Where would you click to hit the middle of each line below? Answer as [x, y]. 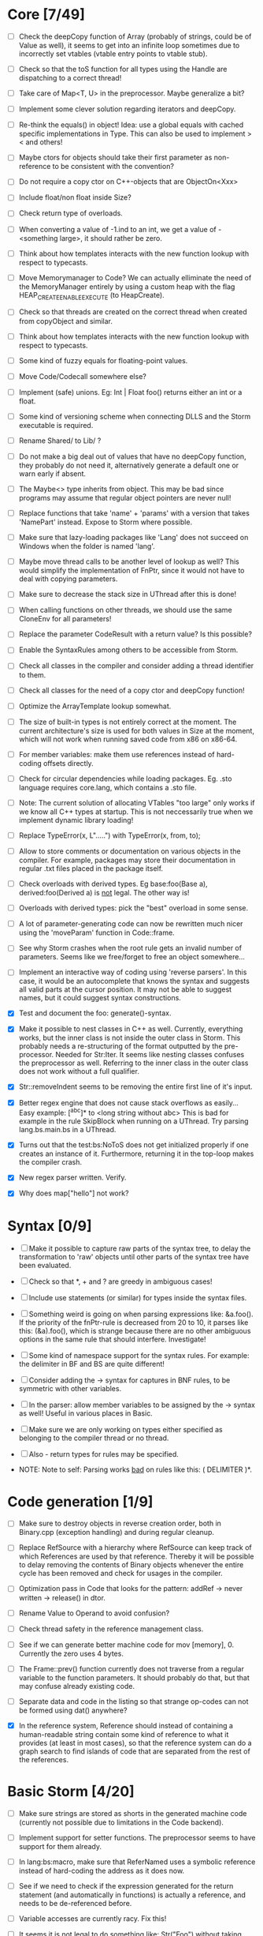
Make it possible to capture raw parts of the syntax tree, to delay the [140, 1248]
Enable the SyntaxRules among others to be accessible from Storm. [128, 650]
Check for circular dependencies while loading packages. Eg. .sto [125, 779]
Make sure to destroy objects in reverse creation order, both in [120, 1523]
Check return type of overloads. [70, 213]
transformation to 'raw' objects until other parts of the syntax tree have [134, 1257]
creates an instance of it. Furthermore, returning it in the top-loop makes [136, 1154]
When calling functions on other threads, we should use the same [126, 610]
